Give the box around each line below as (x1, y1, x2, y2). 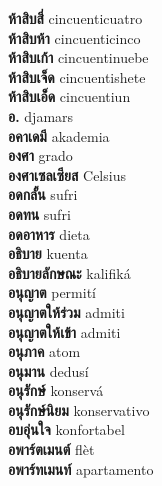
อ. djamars (8, 105, 74, 126)
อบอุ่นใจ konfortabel (8, 419, 125, 440)
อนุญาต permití (8, 282, 96, 303)
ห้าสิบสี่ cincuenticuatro (8, 8, 143, 28)
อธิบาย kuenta (8, 243, 88, 264)
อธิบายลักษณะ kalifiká (8, 262, 131, 283)
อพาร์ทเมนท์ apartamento (8, 458, 154, 479)
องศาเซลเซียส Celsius (8, 164, 126, 185)
